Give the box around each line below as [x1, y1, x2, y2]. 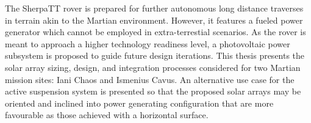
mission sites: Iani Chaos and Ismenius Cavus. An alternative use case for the [5, 73, 295, 85]
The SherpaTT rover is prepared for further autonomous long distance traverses [5, 2, 304, 14]
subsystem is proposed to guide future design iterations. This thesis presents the [5, 49, 305, 62]
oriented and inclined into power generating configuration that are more [5, 96, 274, 109]
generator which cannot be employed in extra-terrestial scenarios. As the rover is [5, 25, 306, 38]
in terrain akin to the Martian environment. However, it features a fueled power [5, 13, 303, 26]
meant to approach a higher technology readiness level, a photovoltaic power [5, 37, 290, 50]
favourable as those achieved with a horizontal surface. [5, 108, 209, 121]
